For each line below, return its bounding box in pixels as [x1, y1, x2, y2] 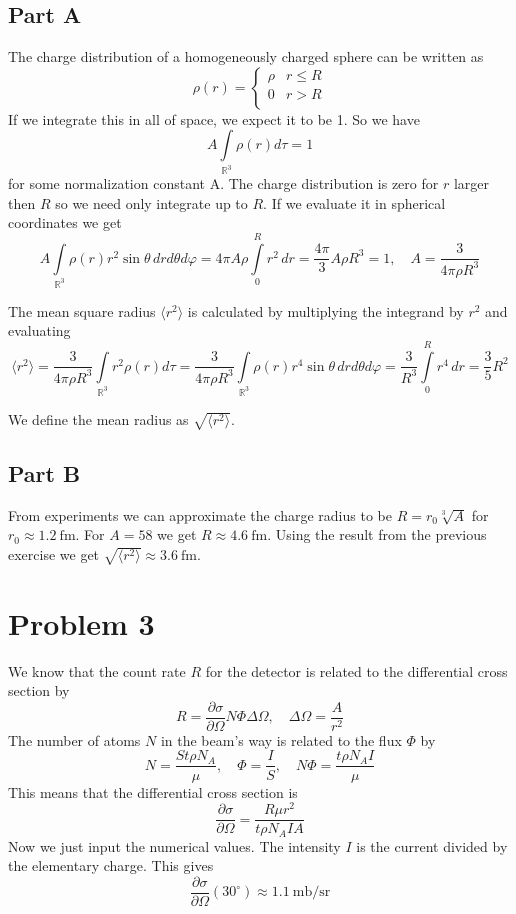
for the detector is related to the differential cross [205, 660, 508, 681]
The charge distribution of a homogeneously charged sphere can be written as [8, 46, 484, 67]
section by [8, 680, 70, 701]
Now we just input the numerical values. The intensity [8, 835, 341, 856]
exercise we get [8, 543, 100, 564]
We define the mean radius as [8, 408, 189, 429]
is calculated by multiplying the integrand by [187, 300, 464, 321]
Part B [8, 457, 81, 488]
